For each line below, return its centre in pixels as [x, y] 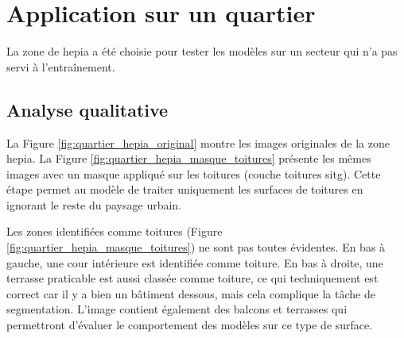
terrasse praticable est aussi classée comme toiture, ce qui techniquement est [192, 278]
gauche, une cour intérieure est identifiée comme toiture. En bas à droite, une [195, 262]
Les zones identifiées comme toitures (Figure [115, 231]
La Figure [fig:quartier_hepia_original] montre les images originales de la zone [198, 142]
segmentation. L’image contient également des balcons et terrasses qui [177, 309]
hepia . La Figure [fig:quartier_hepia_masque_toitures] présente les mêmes [189, 158]
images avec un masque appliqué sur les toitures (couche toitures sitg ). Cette [194, 173]
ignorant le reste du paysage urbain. [94, 204]
